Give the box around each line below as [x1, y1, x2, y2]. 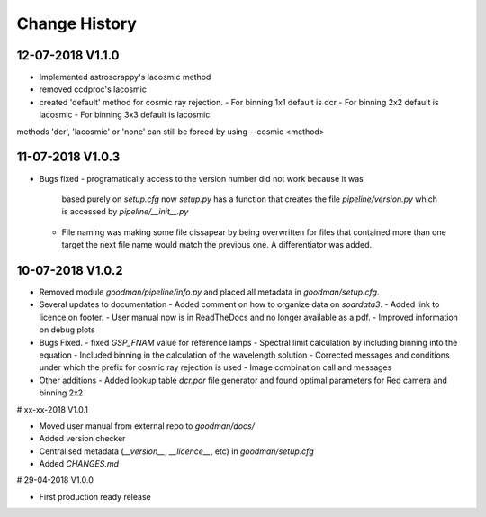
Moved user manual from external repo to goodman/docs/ [39, 420, 256, 431]
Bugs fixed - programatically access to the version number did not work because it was [39, 173, 364, 184]
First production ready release [39, 491, 152, 502]
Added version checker [39, 433, 126, 444]
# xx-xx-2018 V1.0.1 [16, 404, 89, 414]
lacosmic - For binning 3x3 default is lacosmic [39, 109, 211, 121]
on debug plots [39, 324, 95, 335]
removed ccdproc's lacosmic [39, 84, 148, 95]
